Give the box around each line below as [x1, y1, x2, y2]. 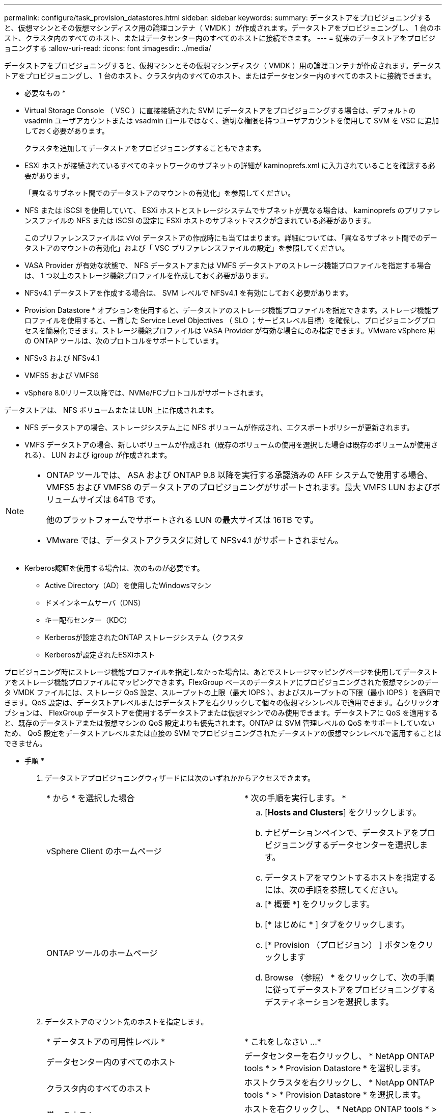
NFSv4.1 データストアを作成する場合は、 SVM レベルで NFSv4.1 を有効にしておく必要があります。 [24, 288, 353, 297]
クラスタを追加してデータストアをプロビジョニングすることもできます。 [24, 144, 266, 152]
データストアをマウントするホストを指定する [265, 872, 436, 883]
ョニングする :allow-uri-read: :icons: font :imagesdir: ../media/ [4, 44, 211, 52]
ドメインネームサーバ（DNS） [45, 598, 145, 607]
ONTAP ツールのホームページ [46, 948, 158, 958]
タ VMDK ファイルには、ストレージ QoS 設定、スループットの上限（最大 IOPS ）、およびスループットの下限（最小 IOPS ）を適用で [4, 688, 441, 697]
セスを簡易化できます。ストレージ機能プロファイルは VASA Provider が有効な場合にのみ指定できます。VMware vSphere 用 [24, 326, 435, 335]
